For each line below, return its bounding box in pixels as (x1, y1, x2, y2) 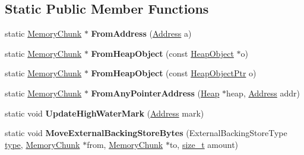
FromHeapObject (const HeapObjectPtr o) (91, 67, 256, 79)
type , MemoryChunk (5, 138, 80, 150)
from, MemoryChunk (87, 138, 163, 150)
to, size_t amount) (169, 138, 239, 150)
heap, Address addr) (226, 86, 300, 99)
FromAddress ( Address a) (91, 27, 192, 40)
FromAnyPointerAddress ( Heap (91, 86, 220, 99)
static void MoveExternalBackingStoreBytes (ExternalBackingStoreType (5, 127, 287, 139)
